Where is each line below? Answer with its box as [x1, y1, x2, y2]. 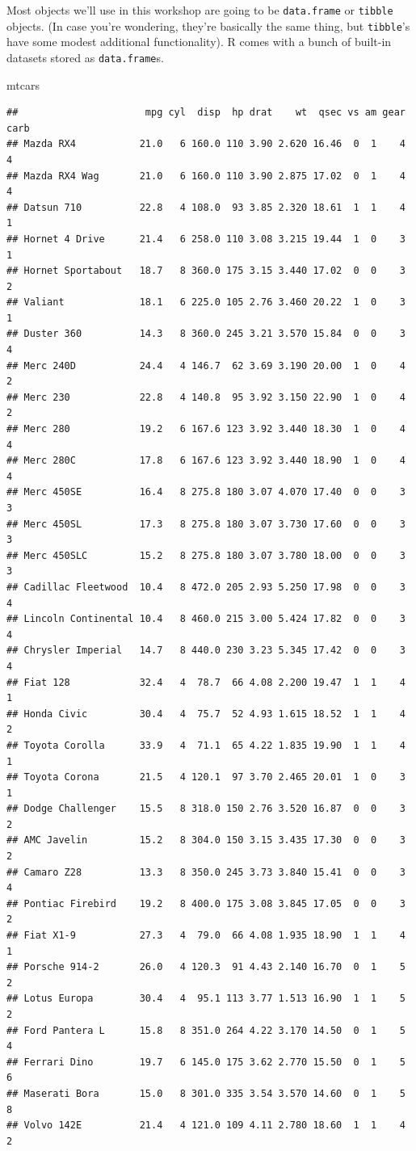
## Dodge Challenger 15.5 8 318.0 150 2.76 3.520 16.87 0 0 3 [6, 803, 405, 815]
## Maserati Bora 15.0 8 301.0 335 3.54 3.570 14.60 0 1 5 [6, 1087, 405, 1099]
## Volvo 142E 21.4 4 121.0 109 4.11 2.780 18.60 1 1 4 [6, 1119, 405, 1132]
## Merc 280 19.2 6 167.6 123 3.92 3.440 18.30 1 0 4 [6, 423, 405, 435]
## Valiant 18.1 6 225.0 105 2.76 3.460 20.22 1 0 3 [6, 296, 405, 309]
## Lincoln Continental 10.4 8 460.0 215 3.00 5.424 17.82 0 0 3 [6, 613, 405, 625]
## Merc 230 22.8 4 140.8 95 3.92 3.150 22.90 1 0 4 [6, 391, 405, 403]
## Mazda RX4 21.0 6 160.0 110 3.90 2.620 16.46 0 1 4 [6, 138, 405, 150]
